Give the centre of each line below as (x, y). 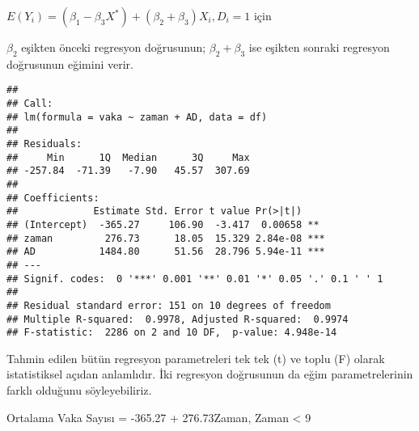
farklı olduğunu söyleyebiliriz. (79, 390)
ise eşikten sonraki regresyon (319, 47)
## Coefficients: (53, 198)
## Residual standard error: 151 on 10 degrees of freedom (169, 305)
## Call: (30, 104)
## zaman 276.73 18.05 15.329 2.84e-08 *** (166, 238)
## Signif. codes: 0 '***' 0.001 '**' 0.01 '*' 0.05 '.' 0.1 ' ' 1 (195, 279)
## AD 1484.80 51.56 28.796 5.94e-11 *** (166, 252)
